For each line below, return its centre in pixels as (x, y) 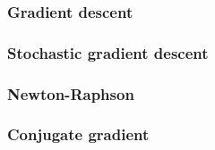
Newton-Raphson (71, 93)
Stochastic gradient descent (108, 52)
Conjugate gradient (78, 134)
